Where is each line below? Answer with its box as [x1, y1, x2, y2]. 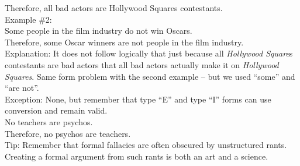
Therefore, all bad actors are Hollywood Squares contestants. [5, 2, 223, 13]
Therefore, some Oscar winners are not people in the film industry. [5, 36, 244, 48]
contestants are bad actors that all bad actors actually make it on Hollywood [5, 58, 279, 70]
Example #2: [5, 13, 52, 25]
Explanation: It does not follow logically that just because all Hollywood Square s [5, 47, 293, 59]
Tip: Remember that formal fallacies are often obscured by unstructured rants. [5, 139, 287, 151]
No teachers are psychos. [5, 115, 93, 128]
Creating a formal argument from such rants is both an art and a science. [5, 150, 268, 162]
